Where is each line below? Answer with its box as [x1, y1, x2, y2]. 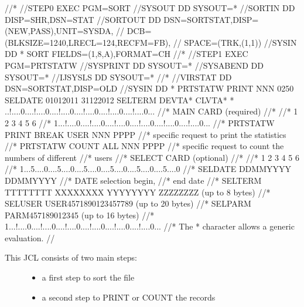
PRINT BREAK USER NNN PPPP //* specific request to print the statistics [5, 128, 286, 140]
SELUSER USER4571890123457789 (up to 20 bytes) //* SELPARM [5, 197, 251, 210]
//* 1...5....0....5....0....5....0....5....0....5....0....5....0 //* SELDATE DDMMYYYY [5, 163, 291, 175]
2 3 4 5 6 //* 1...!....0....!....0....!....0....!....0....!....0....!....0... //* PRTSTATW [5, 116, 275, 129]
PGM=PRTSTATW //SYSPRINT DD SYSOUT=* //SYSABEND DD [5, 59, 264, 71]
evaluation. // [5, 231, 55, 244]
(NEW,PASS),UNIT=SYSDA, [5, 25, 114, 37]
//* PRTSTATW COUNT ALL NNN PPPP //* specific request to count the [5, 140, 284, 152]
